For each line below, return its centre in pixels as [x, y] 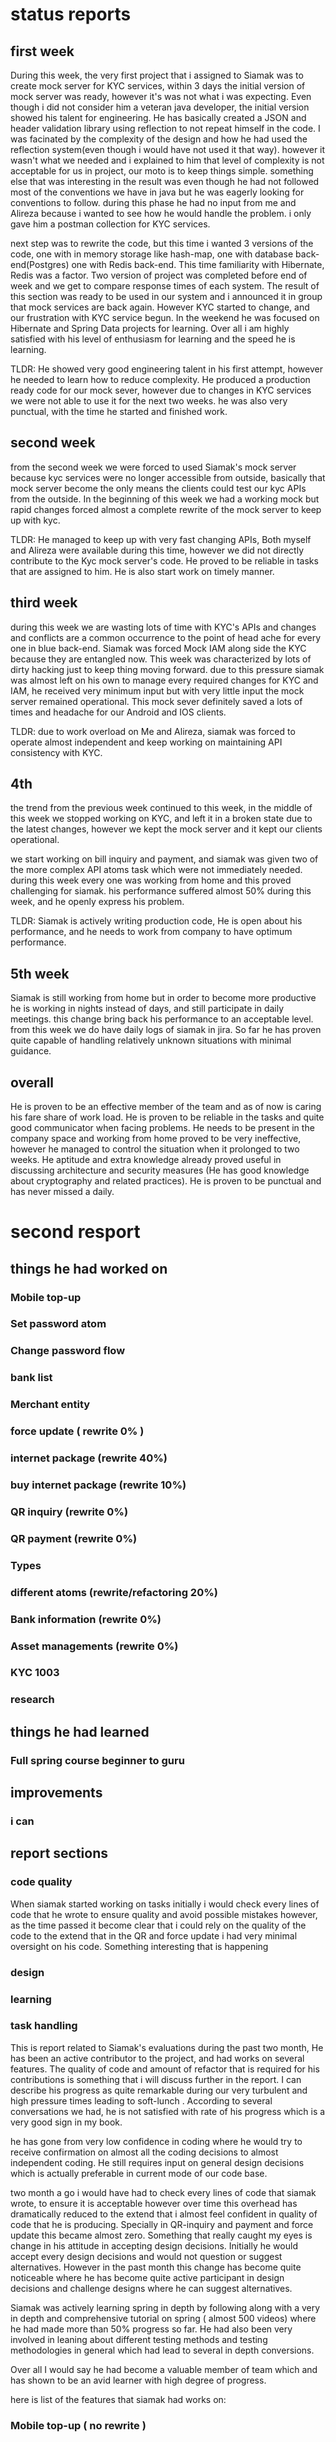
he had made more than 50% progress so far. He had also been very [151, 2329]
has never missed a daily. [62, 1192]
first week [42, 51]
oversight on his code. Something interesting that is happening [139, 1946]
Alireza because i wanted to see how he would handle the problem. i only [161, 213]
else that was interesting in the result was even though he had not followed [165, 181]
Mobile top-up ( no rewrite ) [78, 2425]
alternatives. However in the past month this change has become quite [156, 2267]
